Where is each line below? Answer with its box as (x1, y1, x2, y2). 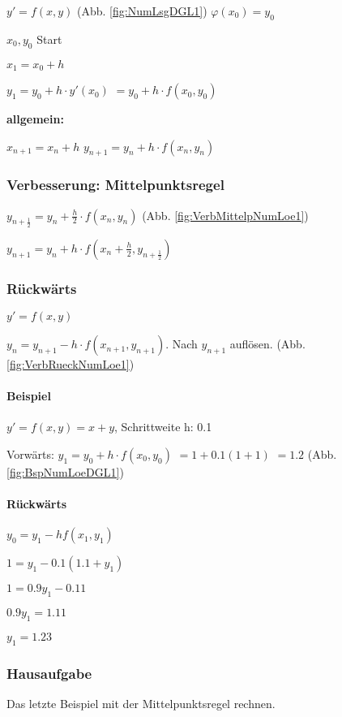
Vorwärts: (6, 446, 54, 463)
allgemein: (6, 110, 64, 127)
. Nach (165, 335, 198, 352)
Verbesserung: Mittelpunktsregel (6, 175, 224, 195)
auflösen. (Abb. (229, 335, 306, 352)
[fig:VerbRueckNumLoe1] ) (6, 356, 135, 373)
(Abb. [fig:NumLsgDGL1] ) (77, 2, 207, 19)
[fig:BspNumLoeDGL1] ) (6, 464, 124, 481)
